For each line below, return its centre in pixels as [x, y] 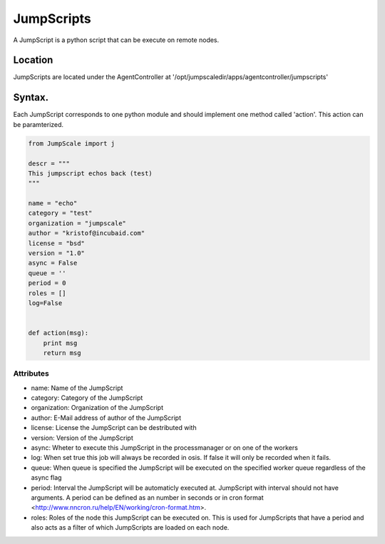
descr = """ [49, 163]
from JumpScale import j [72, 143]
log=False [45, 303]
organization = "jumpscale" [77, 223]
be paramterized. [38, 124]
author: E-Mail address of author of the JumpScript [106, 418]
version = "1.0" [57, 253]
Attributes [31, 374]
